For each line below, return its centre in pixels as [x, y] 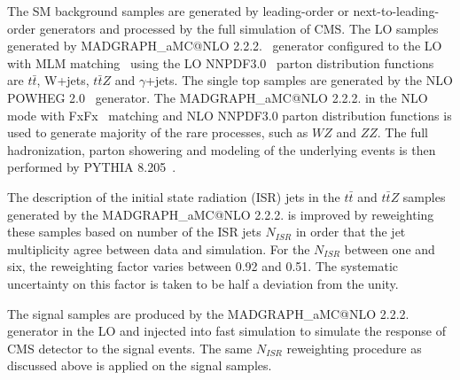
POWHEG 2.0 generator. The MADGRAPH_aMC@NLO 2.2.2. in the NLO [218, 97]
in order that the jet [351, 232]
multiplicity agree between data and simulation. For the [159, 248]
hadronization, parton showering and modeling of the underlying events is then [222, 149]
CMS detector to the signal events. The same [130, 348]
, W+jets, [63, 80]
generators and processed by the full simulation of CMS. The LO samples [239, 28]
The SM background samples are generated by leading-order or [178, 11]
